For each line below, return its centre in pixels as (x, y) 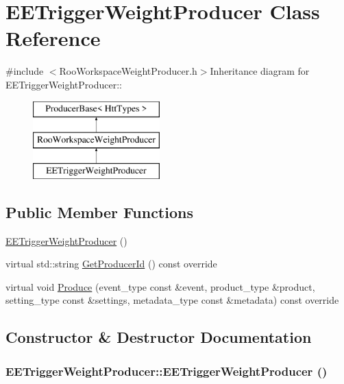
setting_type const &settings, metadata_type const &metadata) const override (172, 300)
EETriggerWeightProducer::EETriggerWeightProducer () (167, 371)
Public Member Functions (99, 212)
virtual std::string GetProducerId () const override (111, 264)
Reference (53, 38)
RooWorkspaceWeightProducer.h (128, 71)
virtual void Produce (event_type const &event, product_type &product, (160, 286)
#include (25, 71)
